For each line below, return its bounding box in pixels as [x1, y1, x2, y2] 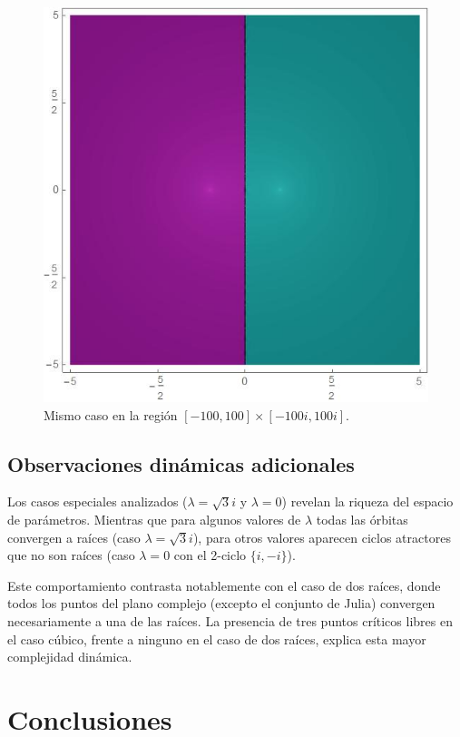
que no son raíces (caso [7, 545, 135, 565]
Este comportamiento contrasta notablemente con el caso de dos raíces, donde [7, 575, 441, 595]
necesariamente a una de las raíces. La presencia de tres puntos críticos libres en [7, 611, 453, 630]
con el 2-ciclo [173, 545, 247, 565]
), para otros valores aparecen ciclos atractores [192, 527, 451, 546]
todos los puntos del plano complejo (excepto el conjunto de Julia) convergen [7, 594, 436, 613]
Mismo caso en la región [44, 405, 178, 424]
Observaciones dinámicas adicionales [7, 449, 355, 477]
